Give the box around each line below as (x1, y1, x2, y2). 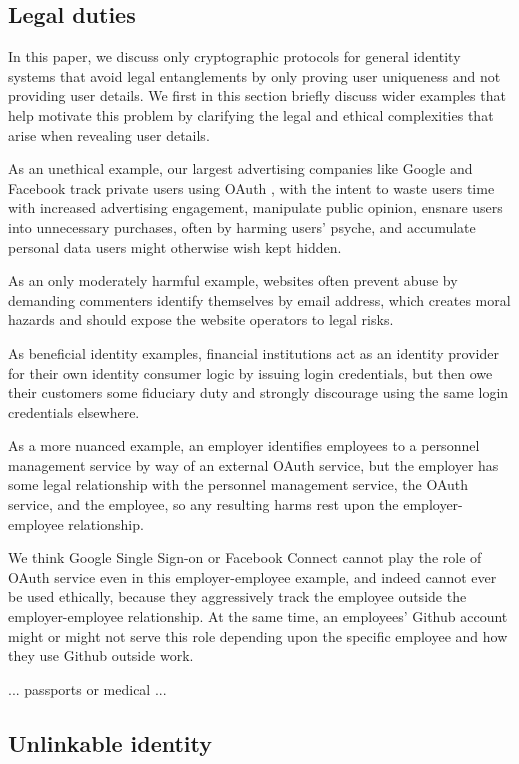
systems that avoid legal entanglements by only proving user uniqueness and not (8, 65, 501, 86)
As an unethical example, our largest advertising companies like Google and (8, 158, 473, 179)
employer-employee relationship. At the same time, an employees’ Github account (8, 606, 508, 627)
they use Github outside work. (8, 645, 194, 666)
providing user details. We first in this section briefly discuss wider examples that (8, 85, 506, 106)
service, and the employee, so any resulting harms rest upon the (8, 494, 399, 515)
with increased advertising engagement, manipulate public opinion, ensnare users (8, 197, 503, 218)
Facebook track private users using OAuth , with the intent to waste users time (8, 177, 495, 198)
